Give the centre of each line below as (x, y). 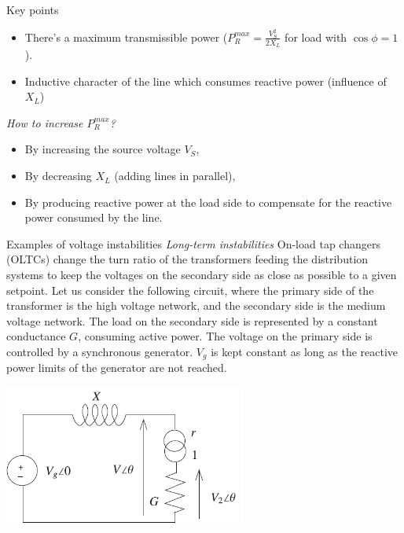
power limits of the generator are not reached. (117, 368)
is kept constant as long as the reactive (305, 352)
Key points (33, 9)
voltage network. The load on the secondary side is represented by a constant (192, 320)
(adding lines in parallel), (175, 176)
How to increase (45, 122)
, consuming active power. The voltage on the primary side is (225, 336)
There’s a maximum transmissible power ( (126, 37)
